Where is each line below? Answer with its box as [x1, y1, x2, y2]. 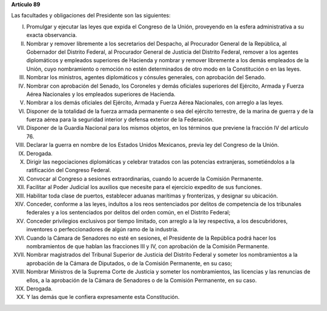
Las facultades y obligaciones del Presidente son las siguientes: [11, 12, 171, 19]
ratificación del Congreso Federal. [26, 167, 111, 174]
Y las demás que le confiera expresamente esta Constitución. [26, 293, 180, 301]
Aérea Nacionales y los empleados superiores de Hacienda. [26, 91, 176, 98]
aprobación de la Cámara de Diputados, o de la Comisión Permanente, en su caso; [26, 260, 233, 267]
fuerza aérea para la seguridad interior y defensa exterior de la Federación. [26, 116, 214, 123]
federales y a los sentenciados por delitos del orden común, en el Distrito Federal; [26, 209, 231, 216]
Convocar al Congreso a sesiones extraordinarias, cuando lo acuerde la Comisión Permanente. [26, 175, 263, 182]
